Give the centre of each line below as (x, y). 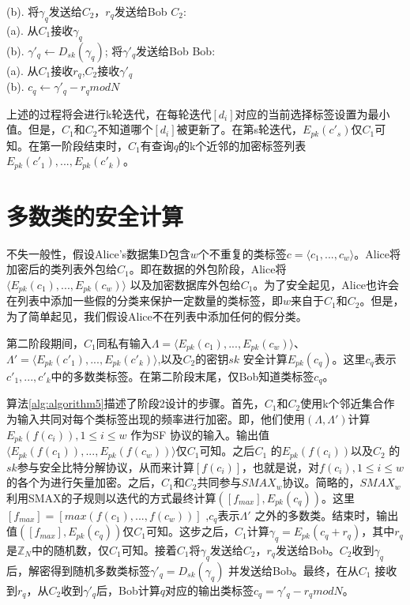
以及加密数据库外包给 (185, 284)
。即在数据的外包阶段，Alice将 (208, 269)
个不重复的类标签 (242, 253)
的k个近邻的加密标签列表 (242, 145)
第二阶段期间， (45, 342)
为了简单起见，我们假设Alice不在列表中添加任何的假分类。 (157, 316)
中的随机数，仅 (70, 549)
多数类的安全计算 (95, 215)
